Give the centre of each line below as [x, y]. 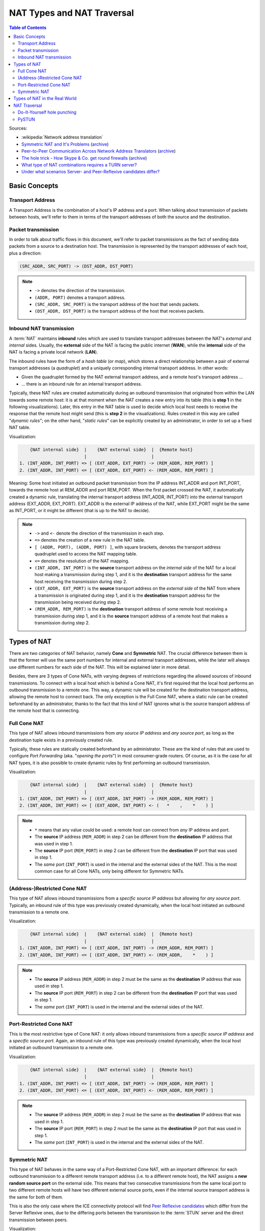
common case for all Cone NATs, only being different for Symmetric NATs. [109, 871]
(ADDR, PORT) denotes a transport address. [80, 297]
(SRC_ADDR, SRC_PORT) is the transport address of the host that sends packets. [117, 304]
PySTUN [26, 119]
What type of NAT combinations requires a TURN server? [79, 164]
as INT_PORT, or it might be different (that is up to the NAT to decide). [79, 511]
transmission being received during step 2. [78, 602]
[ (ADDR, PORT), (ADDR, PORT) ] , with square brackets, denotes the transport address [128, 547]
